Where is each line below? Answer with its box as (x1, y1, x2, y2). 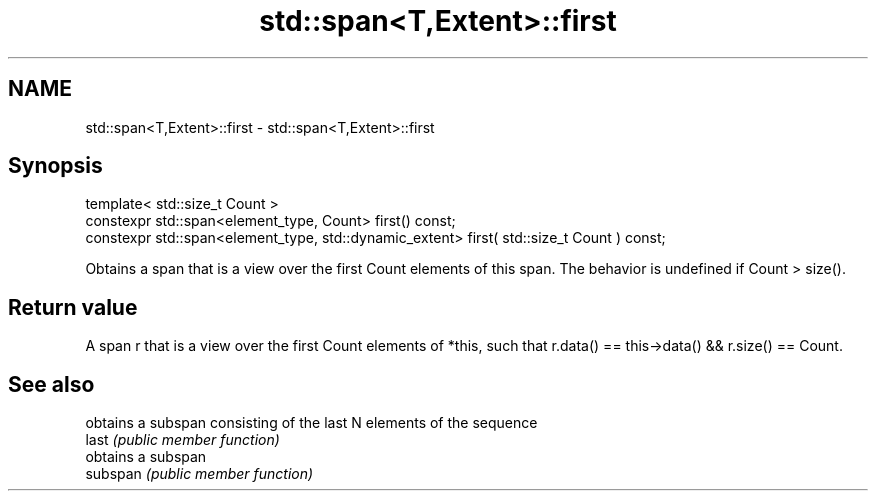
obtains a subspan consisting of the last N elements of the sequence (85, 414, 538, 432)
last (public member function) (85, 431, 280, 449)
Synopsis (8, 153, 103, 179)
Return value (8, 294, 138, 320)
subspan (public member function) (85, 465, 314, 483)
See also (8, 371, 95, 397)
